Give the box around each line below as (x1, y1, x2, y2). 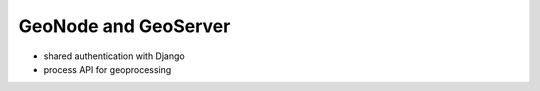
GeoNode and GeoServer (18, 15, 231, 37)
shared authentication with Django (43, 50, 185, 62)
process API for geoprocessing (43, 63, 172, 75)
